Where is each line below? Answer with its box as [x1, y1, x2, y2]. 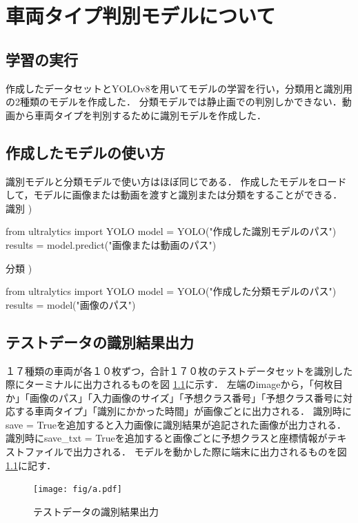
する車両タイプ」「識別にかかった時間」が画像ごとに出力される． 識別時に [14, 404, 352, 418]
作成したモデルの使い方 [6, 141, 165, 163]
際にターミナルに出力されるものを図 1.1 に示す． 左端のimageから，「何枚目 [6, 377, 344, 391]
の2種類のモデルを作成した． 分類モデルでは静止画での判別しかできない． [6, 94, 342, 109]
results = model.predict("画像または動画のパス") [6, 237, 217, 252]
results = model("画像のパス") [6, 297, 136, 311]
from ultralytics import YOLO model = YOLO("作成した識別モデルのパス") [6, 224, 337, 238]
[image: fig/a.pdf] [33, 484, 122, 495]
